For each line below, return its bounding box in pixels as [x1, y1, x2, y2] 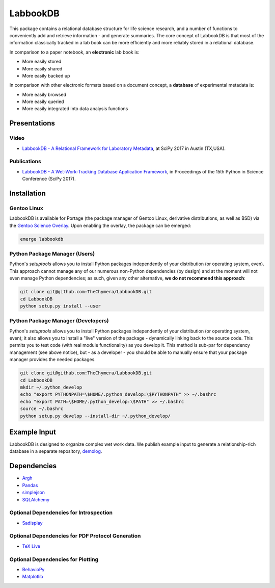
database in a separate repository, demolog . [9, 448, 102, 454]
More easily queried [22, 98, 64, 105]
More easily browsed [22, 91, 66, 97]
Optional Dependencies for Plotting [9, 556, 99, 563]
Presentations [9, 119, 56, 127]
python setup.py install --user [20, 303, 101, 309]
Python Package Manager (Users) [9, 250, 95, 258]
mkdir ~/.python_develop [20, 385, 82, 390]
